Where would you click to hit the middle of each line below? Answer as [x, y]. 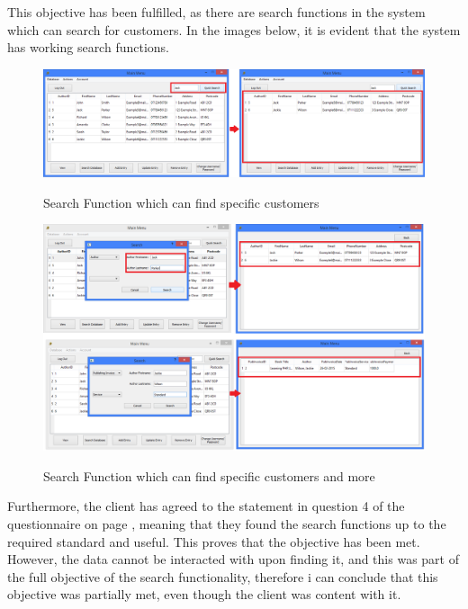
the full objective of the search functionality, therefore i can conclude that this [223, 576]
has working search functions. [88, 47]
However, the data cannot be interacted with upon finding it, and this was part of [233, 559]
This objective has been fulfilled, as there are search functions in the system [216, 12]
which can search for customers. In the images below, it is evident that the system [234, 29]
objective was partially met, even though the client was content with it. [204, 594]
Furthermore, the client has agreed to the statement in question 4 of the [206, 506]
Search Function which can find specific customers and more [209, 475]
